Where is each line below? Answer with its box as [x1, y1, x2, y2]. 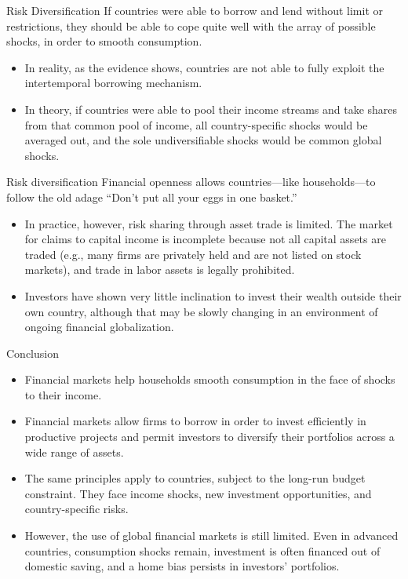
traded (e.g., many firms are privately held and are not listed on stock [24, 246, 362, 262]
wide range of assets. [24, 443, 124, 460]
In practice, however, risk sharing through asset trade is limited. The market [24, 215, 393, 231]
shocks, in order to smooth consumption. [6, 33, 202, 49]
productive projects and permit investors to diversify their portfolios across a [24, 428, 395, 445]
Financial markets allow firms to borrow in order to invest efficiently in [24, 413, 366, 429]
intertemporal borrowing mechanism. [24, 75, 202, 91]
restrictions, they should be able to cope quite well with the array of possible [6, 17, 376, 34]
